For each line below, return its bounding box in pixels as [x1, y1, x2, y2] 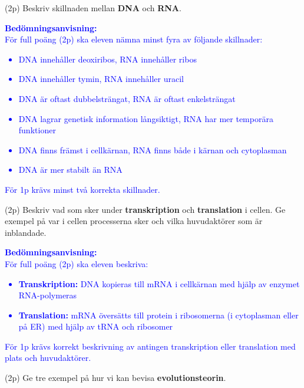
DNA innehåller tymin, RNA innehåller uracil [18, 73, 184, 85]
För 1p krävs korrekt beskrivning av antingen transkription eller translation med [5, 340, 296, 352]
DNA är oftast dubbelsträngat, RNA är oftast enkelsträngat [18, 92, 236, 104]
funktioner [18, 124, 56, 136]
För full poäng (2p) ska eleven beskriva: [5, 257, 148, 269]
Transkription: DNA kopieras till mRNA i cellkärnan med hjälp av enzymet [18, 277, 300, 290]
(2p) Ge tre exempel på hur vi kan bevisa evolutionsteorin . [5, 371, 226, 384]
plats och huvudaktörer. [5, 351, 91, 364]
